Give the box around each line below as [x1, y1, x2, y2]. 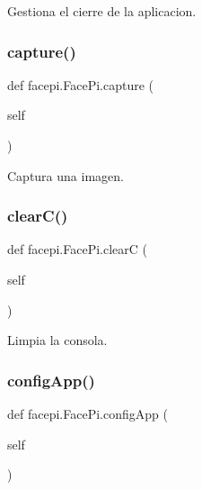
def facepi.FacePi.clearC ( [7, 240, 147, 259]
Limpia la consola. [7, 331, 108, 349]
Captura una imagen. [7, 166, 124, 185]
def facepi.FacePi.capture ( [7, 75, 154, 94]
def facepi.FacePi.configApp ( [7, 404, 168, 422]
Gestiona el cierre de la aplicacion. [7, 2, 197, 20]
